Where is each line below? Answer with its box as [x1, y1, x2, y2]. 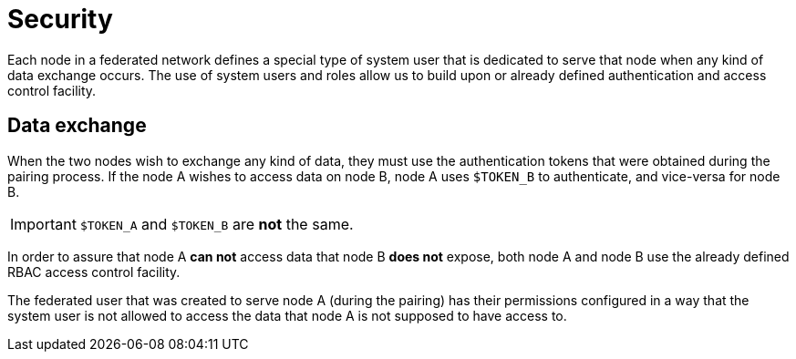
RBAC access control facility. [7, 263, 181, 280]
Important [10, 214, 77, 233]
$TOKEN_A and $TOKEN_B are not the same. [79, 214, 354, 233]
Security [7, 4, 113, 35]
